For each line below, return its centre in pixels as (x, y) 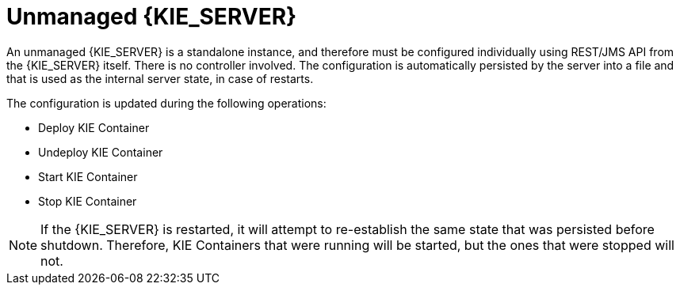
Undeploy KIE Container (101, 152)
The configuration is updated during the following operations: (166, 103)
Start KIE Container (88, 176)
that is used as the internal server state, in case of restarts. (160, 78)
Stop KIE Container (88, 201)
